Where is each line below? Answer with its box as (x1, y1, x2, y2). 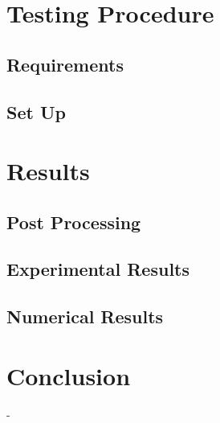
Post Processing (6, 209, 141, 234)
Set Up (6, 99, 66, 124)
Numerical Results (6, 304, 164, 329)
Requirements (6, 51, 124, 76)
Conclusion (6, 359, 131, 392)
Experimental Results (6, 257, 189, 281)
